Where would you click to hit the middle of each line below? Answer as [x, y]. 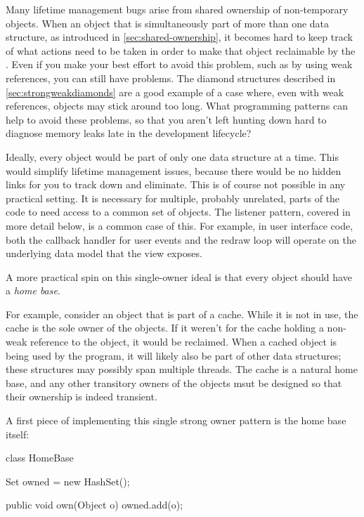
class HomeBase [40, 458]
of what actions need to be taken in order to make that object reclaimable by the [181, 50]
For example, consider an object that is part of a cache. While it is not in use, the [182, 314]
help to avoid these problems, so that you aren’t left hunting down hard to [166, 119]
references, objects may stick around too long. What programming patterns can [177, 106]
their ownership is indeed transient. [82, 397]
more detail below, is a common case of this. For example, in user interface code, [180, 225]
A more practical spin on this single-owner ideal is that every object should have [179, 276]
